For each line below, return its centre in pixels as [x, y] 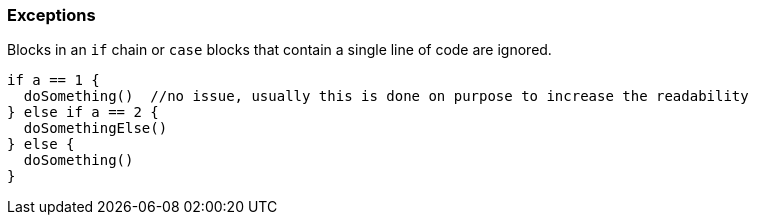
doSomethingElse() [95, 128]
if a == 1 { [53, 80]
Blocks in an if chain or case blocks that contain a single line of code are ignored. [279, 50]
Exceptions [51, 15]
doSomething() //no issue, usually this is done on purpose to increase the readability [386, 96]
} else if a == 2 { [83, 112]
